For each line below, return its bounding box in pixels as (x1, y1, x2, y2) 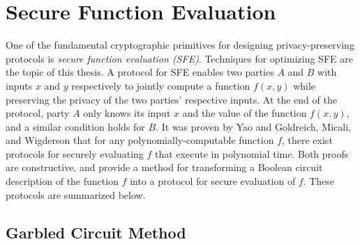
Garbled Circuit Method (6, 221, 186, 243)
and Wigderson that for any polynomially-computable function (6, 133, 274, 147)
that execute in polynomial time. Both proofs (155, 146, 349, 161)
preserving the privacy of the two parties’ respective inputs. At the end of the (6, 92, 337, 106)
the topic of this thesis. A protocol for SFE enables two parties (6, 65, 274, 79)
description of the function (6, 174, 119, 188)
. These (303, 174, 335, 188)
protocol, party (6, 106, 70, 120)
